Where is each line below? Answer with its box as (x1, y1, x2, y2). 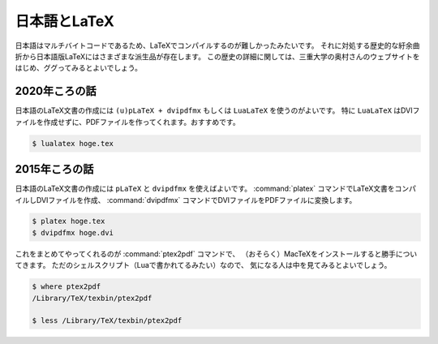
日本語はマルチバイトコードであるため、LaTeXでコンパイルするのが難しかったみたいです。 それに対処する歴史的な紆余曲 (15, 41, 421, 50)
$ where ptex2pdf (32, 282, 101, 291)
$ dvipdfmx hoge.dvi (32, 228, 114, 237)
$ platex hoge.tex (32, 217, 105, 226)
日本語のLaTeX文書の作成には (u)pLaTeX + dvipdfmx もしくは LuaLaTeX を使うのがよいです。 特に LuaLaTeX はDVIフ (15, 105, 420, 115)
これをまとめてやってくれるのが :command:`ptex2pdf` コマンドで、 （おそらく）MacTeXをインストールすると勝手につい (15, 248, 418, 259)
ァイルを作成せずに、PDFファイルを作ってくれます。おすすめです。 (15, 117, 240, 127)
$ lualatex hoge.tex (32, 139, 114, 148)
